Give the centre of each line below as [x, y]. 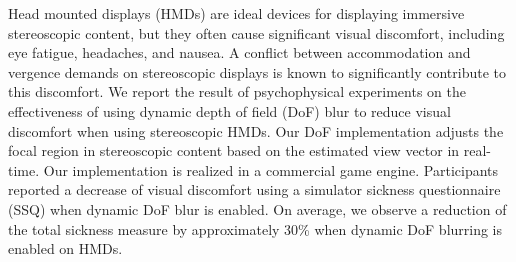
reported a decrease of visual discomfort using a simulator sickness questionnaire [254, 189]
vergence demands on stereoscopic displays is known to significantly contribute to [257, 71]
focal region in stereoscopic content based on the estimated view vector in [234, 150]
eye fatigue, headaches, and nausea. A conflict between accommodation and [239, 52]
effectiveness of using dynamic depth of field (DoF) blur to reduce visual [229, 110]
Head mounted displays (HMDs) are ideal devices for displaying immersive [236, 13]
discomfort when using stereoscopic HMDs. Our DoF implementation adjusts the [256, 130]
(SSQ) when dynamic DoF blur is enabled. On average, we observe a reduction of [257, 208]
